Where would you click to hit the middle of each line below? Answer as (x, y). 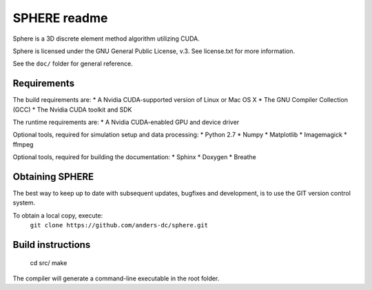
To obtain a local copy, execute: (58, 215)
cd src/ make (49, 262)
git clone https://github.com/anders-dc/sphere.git (119, 225)
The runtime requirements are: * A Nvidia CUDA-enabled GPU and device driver (126, 122)
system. (24, 203)
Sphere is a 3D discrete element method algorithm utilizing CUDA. (106, 39)
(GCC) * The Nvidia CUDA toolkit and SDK (72, 110)
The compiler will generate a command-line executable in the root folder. (116, 278)
